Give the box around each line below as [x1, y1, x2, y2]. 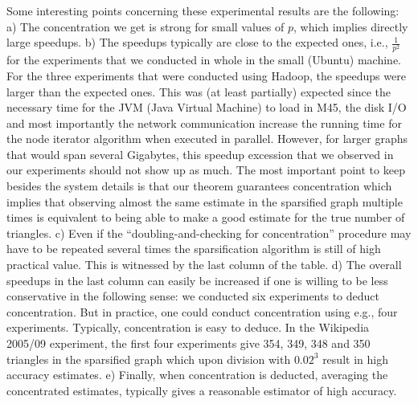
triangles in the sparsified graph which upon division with [6, 350, 291, 367]
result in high [322, 350, 388, 367]
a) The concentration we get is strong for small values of [6, 18, 285, 35]
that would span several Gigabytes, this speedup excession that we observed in [6, 145, 394, 162]
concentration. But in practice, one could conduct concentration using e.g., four [6, 303, 398, 320]
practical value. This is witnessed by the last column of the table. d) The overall [6, 256, 402, 273]
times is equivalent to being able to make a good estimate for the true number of [6, 209, 405, 226]
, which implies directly [293, 18, 408, 35]
